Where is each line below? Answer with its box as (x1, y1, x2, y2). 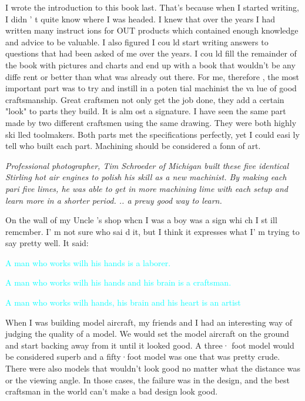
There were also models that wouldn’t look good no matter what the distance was (5, 362, 301, 375)
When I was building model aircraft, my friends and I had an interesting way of (5, 316, 293, 328)
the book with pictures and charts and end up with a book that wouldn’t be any (5, 58, 296, 71)
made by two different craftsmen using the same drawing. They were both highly (5, 116, 297, 128)
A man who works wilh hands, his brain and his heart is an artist (5, 296, 241, 309)
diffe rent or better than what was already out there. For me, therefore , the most (5, 70, 299, 82)
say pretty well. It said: (5, 237, 89, 249)
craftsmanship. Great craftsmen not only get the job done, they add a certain (5, 93, 284, 105)
